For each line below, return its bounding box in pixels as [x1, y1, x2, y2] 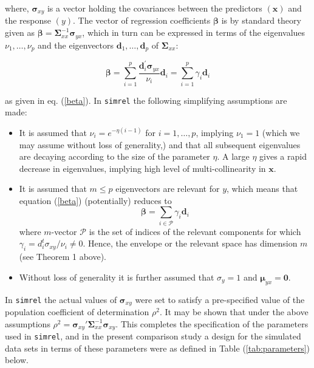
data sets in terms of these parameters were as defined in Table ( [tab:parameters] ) [5, 341, 310, 354]
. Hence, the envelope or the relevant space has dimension [83, 237, 298, 250]
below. [5, 353, 29, 366]
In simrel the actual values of [5, 293, 117, 305]
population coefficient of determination [5, 305, 149, 318]
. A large [217, 150, 250, 163]
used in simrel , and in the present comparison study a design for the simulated [5, 330, 301, 342]
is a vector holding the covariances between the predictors [47, 2, 262, 14]
